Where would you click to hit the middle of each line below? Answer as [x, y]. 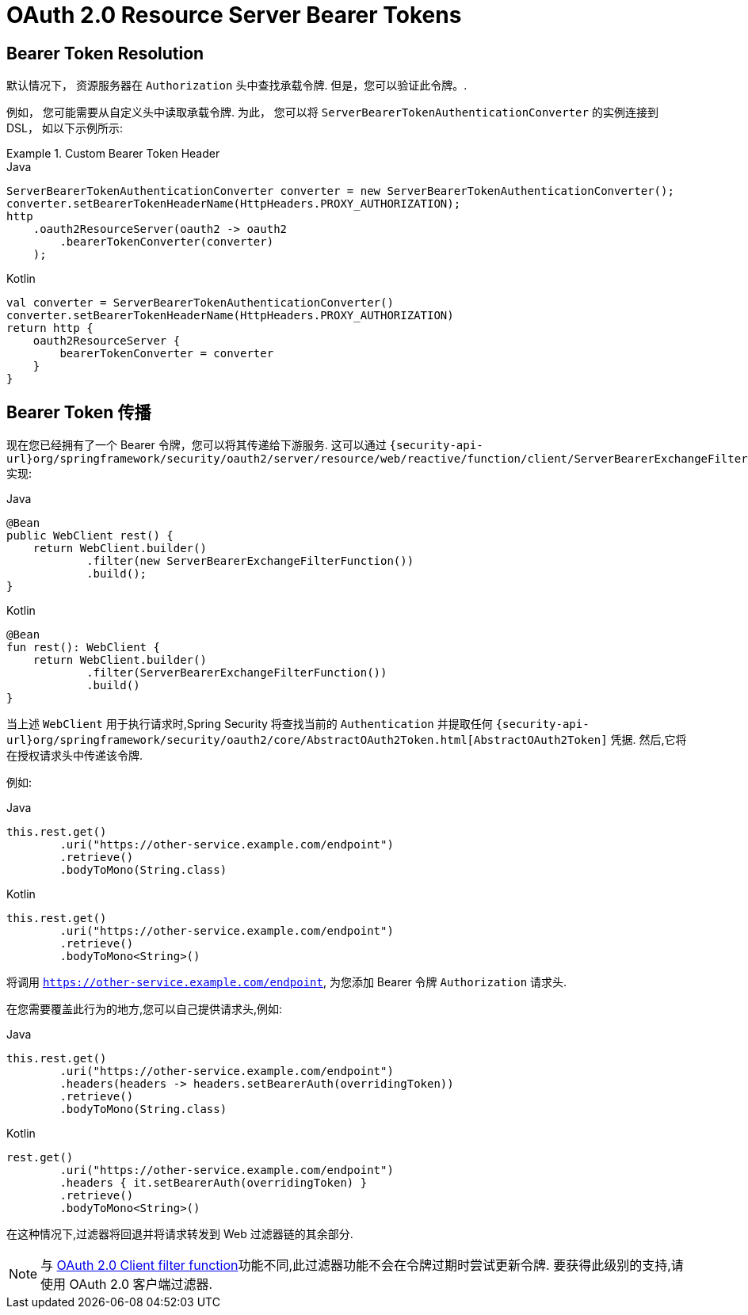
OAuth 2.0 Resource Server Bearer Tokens [234, 15]
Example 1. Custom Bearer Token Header [113, 154]
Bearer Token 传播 [79, 412]
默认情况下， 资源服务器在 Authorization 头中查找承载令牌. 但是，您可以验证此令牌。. [237, 86]
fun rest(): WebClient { [83, 648]
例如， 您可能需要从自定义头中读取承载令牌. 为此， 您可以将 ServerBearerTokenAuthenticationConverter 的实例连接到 [332, 112]
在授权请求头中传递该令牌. [75, 756]
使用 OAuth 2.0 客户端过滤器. [127, 1285]
